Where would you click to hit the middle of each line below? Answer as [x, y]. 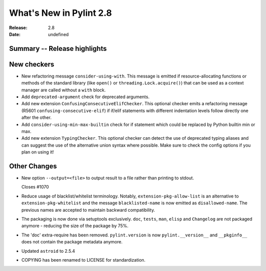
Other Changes [33, 166]
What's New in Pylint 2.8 [61, 13]
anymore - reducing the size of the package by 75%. [75, 226]
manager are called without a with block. [64, 90]
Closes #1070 [35, 187]
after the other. [36, 117]
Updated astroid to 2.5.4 [48, 251]
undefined [58, 34]
